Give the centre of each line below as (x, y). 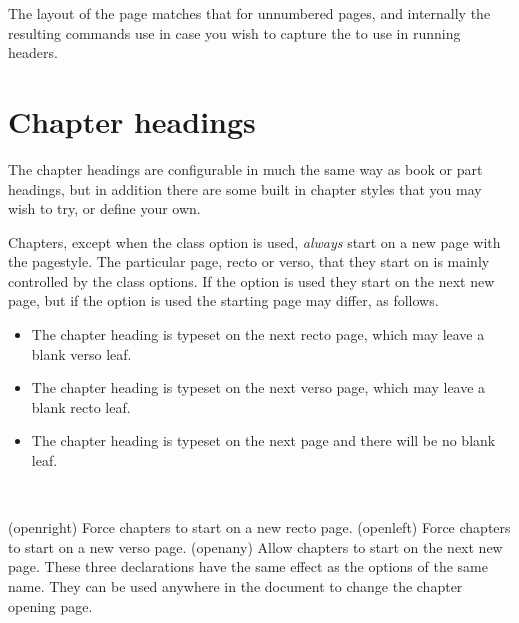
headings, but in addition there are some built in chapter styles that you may (245, 188)
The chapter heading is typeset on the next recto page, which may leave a (258, 334)
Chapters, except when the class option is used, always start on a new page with (254, 241)
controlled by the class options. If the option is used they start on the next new (251, 280)
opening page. (50, 605)
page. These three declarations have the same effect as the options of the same (248, 566)
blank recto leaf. (81, 406)
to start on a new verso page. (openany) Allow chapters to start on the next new (255, 546)
